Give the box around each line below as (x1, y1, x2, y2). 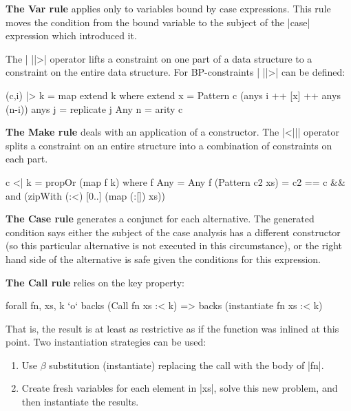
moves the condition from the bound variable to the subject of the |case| (6, 14, 310, 29)
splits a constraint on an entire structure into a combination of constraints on (6, 138, 332, 152)
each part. (6, 151, 48, 166)
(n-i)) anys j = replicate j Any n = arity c (6, 101, 183, 116)
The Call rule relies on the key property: (6, 275, 184, 289)
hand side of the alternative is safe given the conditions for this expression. (6, 251, 321, 266)
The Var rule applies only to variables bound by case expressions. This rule (6, 1, 331, 15)
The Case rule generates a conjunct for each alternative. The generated (6, 211, 315, 226)
